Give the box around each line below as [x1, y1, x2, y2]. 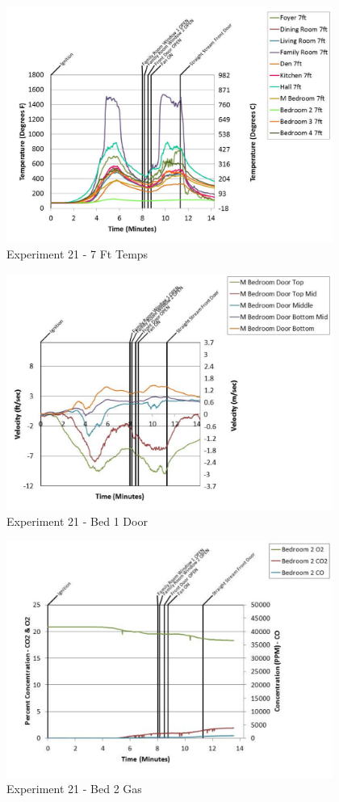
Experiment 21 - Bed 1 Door [6, 513, 148, 530]
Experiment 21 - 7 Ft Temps [6, 246, 149, 262]
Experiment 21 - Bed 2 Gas [6, 780, 142, 797]
